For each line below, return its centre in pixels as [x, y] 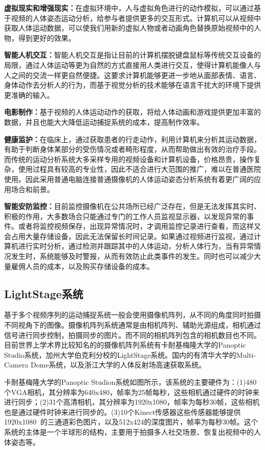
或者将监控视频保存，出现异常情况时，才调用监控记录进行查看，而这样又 [139, 226]
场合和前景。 [32, 189]
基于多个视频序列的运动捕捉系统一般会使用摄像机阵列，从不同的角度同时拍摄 [132, 315]
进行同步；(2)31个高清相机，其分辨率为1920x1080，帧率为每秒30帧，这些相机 [132, 402]
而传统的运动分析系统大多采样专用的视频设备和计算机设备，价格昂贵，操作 [129, 159]
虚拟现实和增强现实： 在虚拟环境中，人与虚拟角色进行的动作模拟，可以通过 [129, 8]
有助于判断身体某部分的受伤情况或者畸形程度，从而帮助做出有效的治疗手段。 [132, 149]
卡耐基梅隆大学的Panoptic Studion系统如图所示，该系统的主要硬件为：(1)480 [130, 382]
